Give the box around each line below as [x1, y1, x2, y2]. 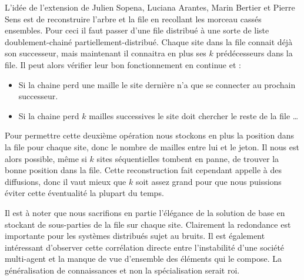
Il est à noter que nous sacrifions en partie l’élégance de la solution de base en [5, 206, 285, 218]
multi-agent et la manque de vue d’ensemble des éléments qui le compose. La [5, 252, 282, 265]
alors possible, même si [5, 152, 87, 164]
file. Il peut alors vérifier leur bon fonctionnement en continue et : [5, 58, 241, 70]
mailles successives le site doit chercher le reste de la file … [89, 109, 299, 122]
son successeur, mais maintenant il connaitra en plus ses [5, 47, 206, 59]
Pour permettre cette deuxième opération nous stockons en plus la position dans [5, 129, 294, 141]
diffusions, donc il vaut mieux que [5, 175, 126, 187]
